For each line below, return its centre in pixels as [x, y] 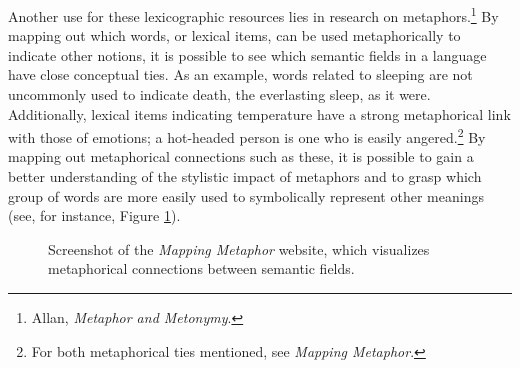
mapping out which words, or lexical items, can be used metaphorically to [234, 35]
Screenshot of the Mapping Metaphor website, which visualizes [239, 248]
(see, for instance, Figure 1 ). [94, 215]
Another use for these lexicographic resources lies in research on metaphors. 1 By [253, 14]
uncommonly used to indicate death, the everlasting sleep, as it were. [219, 94]
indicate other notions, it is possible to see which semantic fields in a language [247, 54]
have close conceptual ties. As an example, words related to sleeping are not [240, 74]
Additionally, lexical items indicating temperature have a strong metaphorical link [259, 113]
